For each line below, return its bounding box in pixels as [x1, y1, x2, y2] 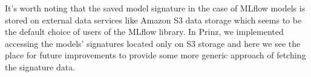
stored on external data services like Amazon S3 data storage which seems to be [5, 13, 302, 26]
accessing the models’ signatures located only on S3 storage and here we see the [5, 37, 301, 49]
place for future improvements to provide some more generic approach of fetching [5, 49, 306, 61]
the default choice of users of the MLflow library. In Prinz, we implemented [5, 25, 284, 38]
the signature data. [5, 60, 76, 73]
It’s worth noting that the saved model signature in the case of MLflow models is [5, 2, 306, 14]
